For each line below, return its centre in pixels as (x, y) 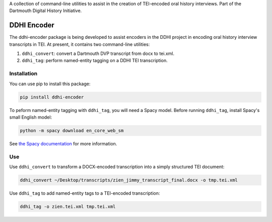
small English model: (31, 117)
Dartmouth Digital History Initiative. (46, 11)
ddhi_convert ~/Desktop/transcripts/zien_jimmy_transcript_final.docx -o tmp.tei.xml (129, 180)
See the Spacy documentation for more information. (63, 143)
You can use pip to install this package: (50, 84)
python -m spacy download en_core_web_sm (72, 130)
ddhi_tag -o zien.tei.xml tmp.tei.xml (68, 207)
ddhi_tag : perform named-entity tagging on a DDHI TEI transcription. (95, 61)
